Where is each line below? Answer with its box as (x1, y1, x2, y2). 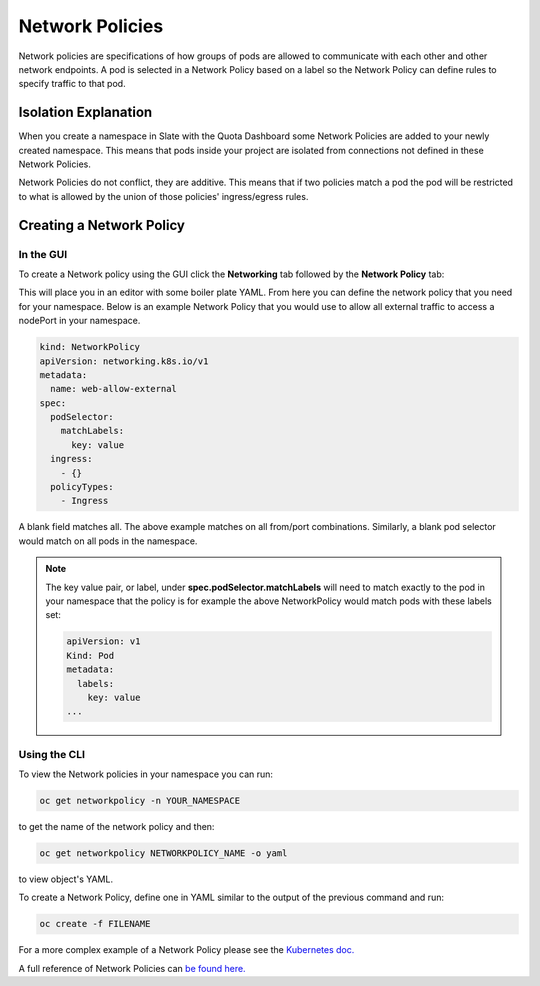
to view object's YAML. (18, 873, 114, 885)
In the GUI (18, 247, 68, 261)
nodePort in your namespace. (18, 315, 141, 327)
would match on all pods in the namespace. (18, 535, 198, 547)
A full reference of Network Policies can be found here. (18, 962, 246, 974)
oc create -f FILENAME (39, 918, 151, 930)
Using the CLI (18, 747, 85, 761)
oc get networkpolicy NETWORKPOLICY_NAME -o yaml (39, 847, 288, 859)
